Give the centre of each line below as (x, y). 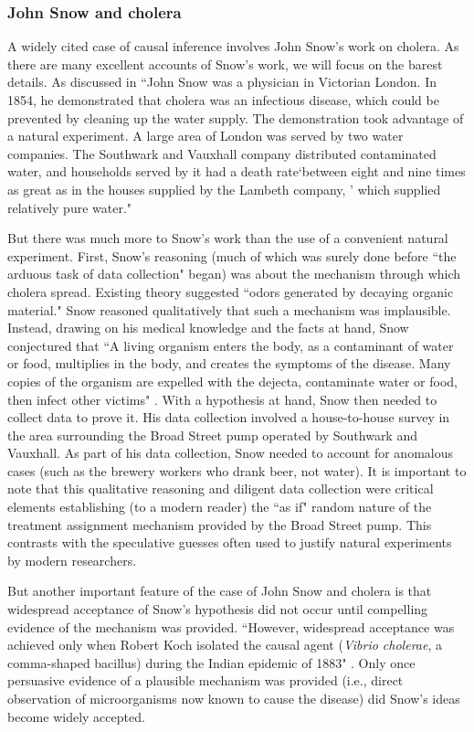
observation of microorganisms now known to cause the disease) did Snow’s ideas (234, 698)
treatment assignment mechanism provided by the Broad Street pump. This (220, 524)
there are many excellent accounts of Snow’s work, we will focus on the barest (225, 64)
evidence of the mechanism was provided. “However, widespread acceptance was (231, 626)
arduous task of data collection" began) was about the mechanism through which (234, 274)
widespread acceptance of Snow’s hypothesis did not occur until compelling (218, 609)
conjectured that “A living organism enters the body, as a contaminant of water (231, 345)
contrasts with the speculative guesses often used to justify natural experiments (230, 542)
